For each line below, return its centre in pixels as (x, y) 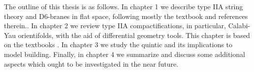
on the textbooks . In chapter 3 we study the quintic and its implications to (118, 45)
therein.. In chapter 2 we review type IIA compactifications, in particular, (115, 26)
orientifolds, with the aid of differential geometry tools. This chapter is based (134, 35)
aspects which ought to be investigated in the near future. (91, 63)
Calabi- (239, 26)
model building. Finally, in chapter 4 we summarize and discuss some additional (125, 54)
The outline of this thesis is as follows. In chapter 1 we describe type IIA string (124, 6)
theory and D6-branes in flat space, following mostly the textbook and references (126, 16)
